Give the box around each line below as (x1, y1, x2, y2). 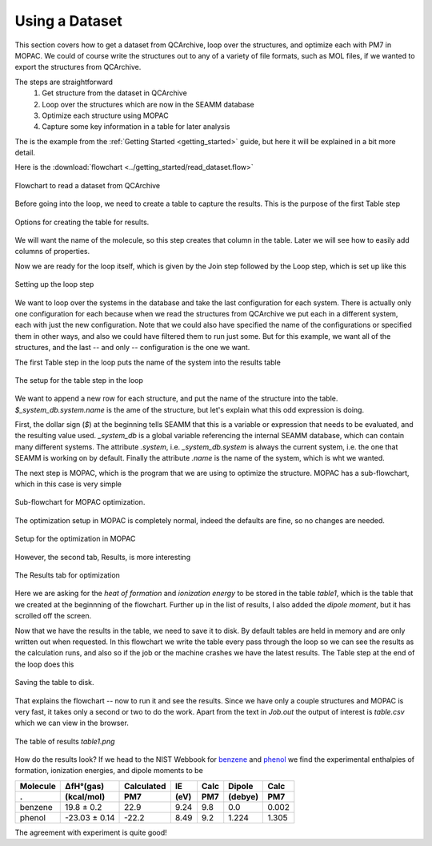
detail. (14, 148, 36, 158)
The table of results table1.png (14, 736, 115, 746)
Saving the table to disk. (14, 678, 95, 687)
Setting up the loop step (14, 280, 94, 289)
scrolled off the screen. (14, 611, 92, 621)
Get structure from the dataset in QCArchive (42, 88, 187, 98)
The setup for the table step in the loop (14, 375, 144, 385)
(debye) (228, 791, 259, 802)
